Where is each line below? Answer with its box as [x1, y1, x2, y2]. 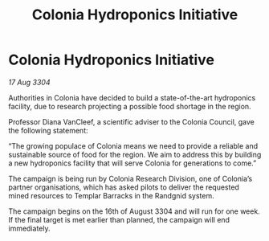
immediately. [8, 223, 51, 233]
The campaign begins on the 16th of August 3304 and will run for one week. [8, 206, 261, 216]
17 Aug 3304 [8, 77, 51, 87]
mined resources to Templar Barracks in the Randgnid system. [8, 190, 214, 200]
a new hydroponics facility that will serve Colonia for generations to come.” [8, 158, 257, 168]
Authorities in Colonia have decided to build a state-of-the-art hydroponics [8, 92, 256, 102]
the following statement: [8, 125, 88, 135]
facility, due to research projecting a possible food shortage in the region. [8, 101, 251, 111]
